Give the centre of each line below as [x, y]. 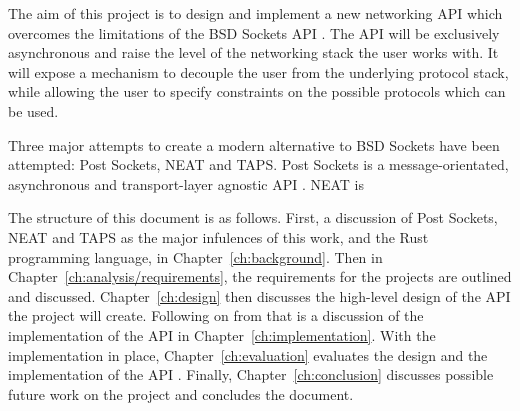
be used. [33, 110]
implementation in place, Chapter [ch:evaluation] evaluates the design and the [248, 354]
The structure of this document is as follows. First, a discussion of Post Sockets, [253, 217]
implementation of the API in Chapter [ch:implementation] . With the [222, 334]
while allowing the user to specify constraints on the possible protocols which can [257, 91]
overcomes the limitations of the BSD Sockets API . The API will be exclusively [254, 32]
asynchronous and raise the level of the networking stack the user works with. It [253, 52]
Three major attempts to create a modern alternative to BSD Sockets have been [254, 144]
